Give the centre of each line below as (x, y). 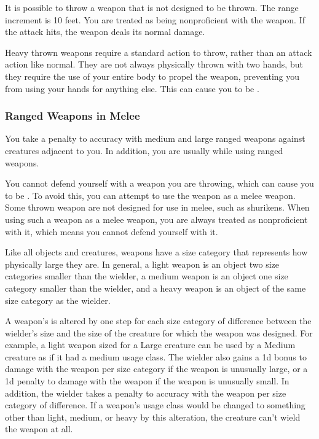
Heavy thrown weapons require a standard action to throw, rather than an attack (159, 52)
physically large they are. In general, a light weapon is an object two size (142, 264)
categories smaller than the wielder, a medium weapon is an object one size (147, 276)
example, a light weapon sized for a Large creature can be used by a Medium (150, 345)
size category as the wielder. (58, 300)
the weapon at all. (39, 429)
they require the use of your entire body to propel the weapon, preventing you (152, 76)
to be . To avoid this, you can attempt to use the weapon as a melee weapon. (150, 195)
